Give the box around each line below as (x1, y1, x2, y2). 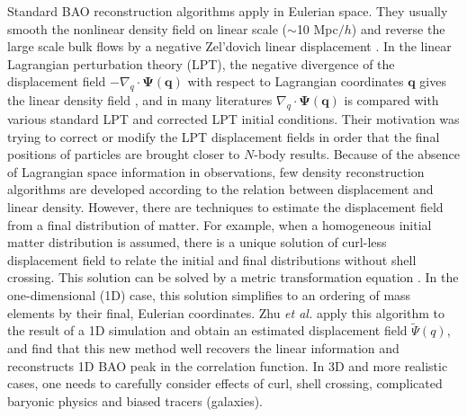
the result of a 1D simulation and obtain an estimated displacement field (7, 321, 408, 340)
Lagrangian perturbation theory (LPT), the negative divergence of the (7, 54, 395, 73)
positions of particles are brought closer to (7, 145, 240, 164)
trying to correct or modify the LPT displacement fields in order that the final (7, 127, 440, 146)
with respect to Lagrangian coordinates (187, 72, 404, 91)
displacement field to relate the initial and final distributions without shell (7, 250, 417, 269)
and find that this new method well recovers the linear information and (7, 338, 400, 357)
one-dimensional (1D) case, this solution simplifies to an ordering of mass (7, 285, 411, 304)
